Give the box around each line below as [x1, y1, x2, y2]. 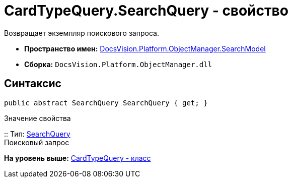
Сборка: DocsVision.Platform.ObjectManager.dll [24, 59, 212, 69]
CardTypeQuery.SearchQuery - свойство [4, 2, 288, 19]
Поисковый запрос [4, 138, 69, 147]
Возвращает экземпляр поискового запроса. [4, 28, 159, 37]
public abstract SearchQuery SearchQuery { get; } [4, 98, 208, 107]
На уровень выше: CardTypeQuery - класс [4, 153, 151, 162]
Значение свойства [4, 113, 71, 123]
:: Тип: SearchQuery [4, 129, 70, 138]
